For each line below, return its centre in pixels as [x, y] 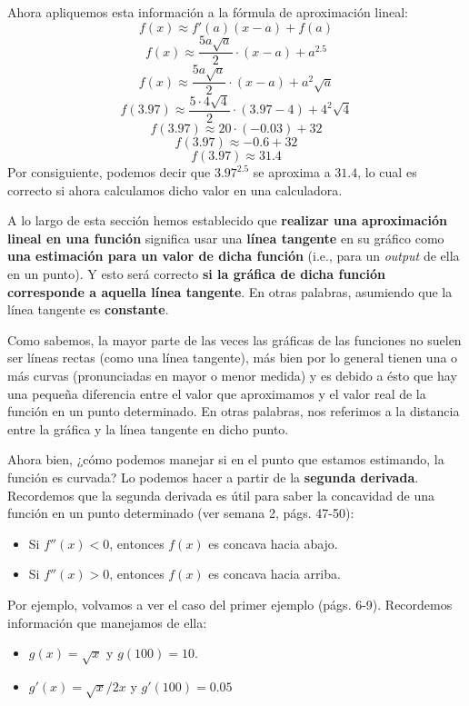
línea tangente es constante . [88, 309]
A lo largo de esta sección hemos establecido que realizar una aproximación [227, 220]
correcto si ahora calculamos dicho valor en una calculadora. [175, 189]
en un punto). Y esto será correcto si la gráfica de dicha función [196, 273]
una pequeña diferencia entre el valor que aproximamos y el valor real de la [217, 393]
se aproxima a [292, 172]
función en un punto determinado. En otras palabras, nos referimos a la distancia [234, 411]
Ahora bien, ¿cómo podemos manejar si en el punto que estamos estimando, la [226, 459]
